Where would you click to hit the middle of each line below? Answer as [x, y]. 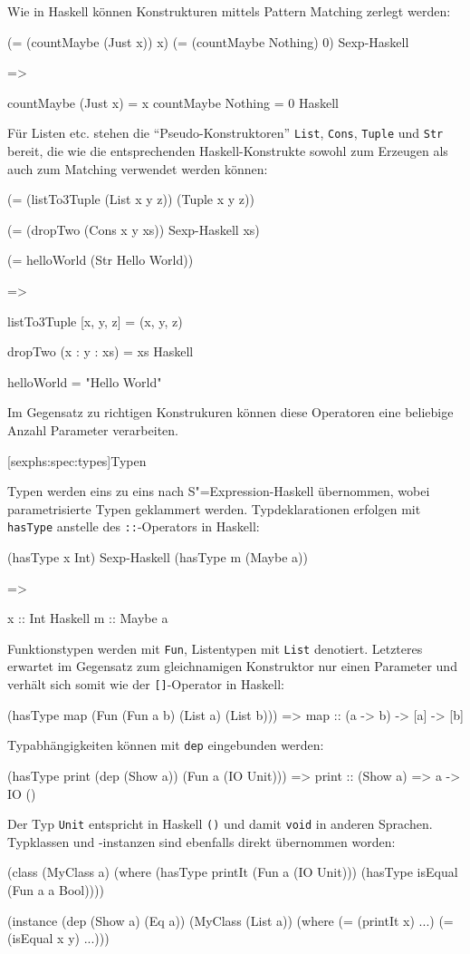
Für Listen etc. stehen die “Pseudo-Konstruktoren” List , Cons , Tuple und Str [225, 133]
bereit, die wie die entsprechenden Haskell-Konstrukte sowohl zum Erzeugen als [228, 151]
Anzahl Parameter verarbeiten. [93, 429]
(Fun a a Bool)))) [56, 889]
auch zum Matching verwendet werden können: [138, 168]
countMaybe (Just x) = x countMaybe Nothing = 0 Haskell [173, 102]
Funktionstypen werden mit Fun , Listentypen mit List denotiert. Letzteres [215, 648]
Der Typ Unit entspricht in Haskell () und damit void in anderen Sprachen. [220, 824]
